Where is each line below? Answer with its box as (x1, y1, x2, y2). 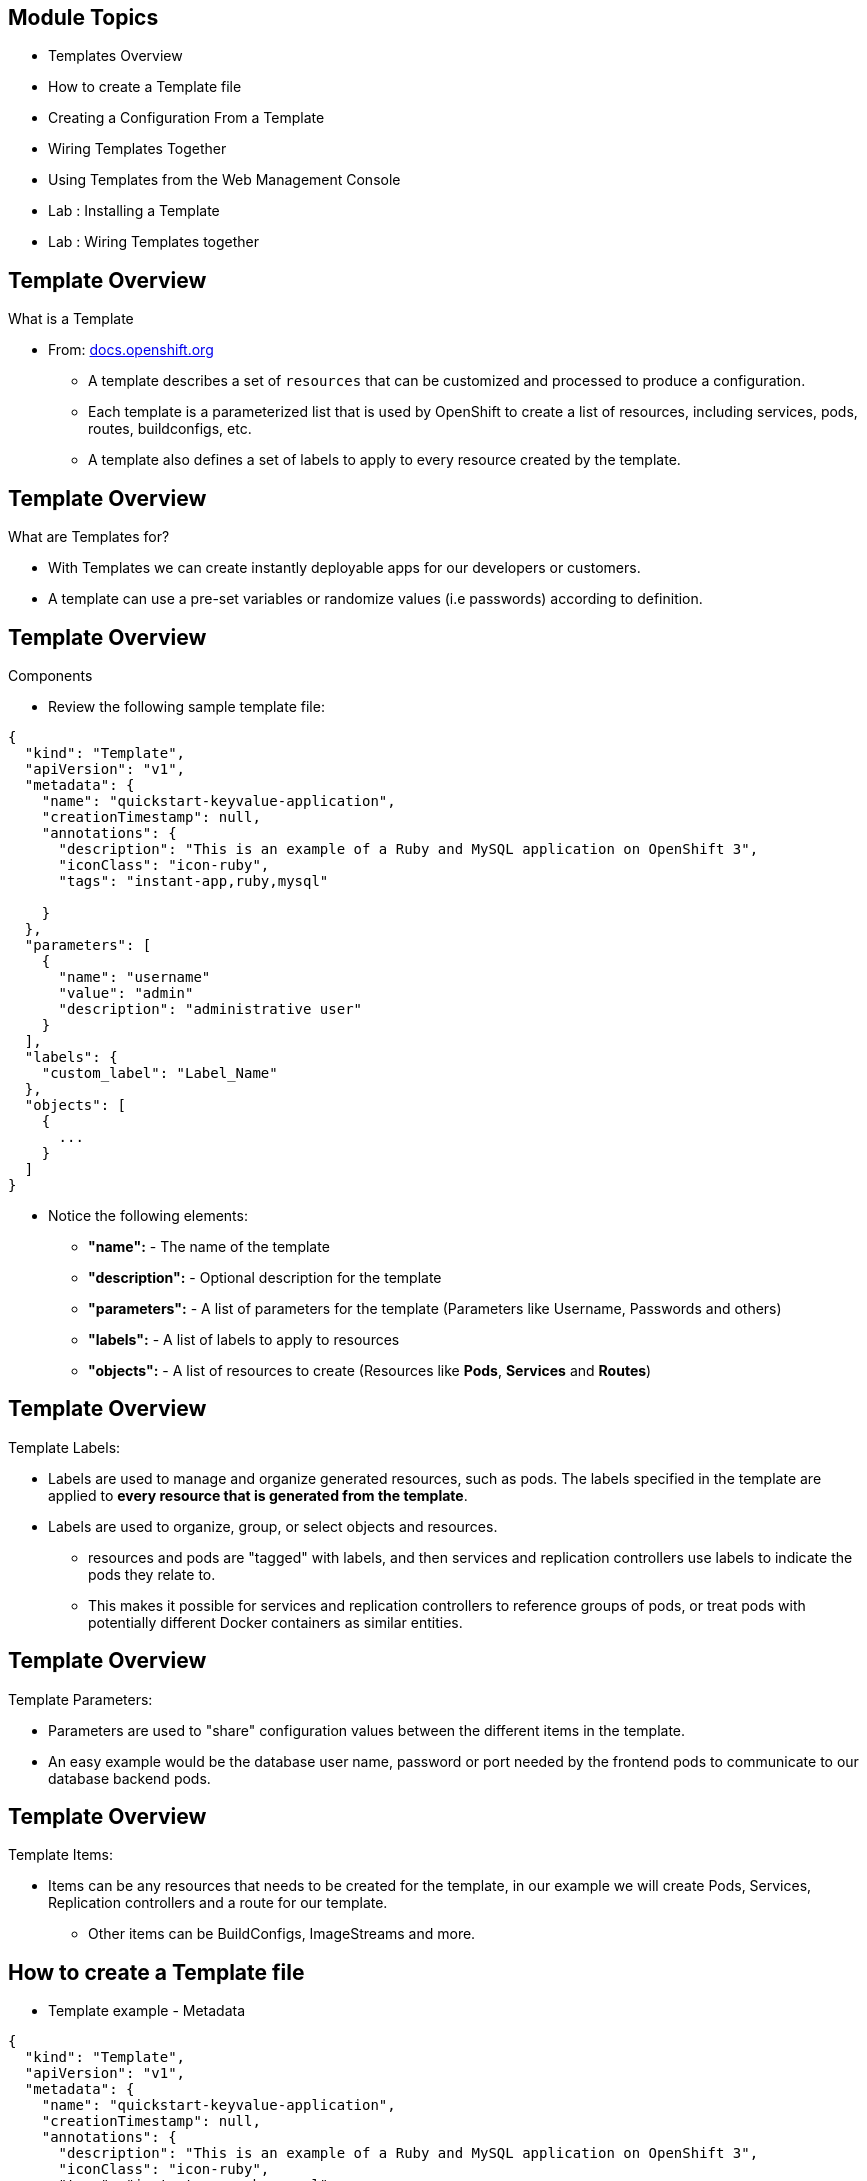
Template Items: (8, 1846, 113, 1864)
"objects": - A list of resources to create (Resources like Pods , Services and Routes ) (88, 1361, 652, 1379)
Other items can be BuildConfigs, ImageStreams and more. (88, 1925, 476, 1943)
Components (8, 666, 93, 684)
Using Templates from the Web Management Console (48, 171, 401, 189)
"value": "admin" (58, 984, 194, 1001)
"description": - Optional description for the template (88, 1268, 442, 1286)
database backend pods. (48, 1769, 211, 1787)
